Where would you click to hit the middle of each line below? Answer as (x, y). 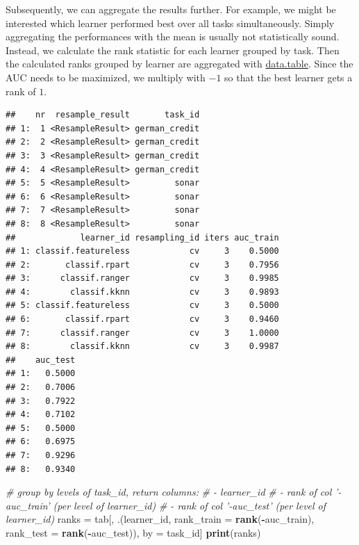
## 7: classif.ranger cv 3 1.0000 (142, 333)
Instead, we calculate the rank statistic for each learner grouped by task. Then (173, 50)
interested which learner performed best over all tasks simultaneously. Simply (170, 23)
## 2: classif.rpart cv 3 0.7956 (142, 265)
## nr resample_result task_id (103, 115)
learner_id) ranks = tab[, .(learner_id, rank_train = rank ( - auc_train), (160, 519)
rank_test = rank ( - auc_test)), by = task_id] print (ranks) (133, 532)
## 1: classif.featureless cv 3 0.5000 (142, 251)
